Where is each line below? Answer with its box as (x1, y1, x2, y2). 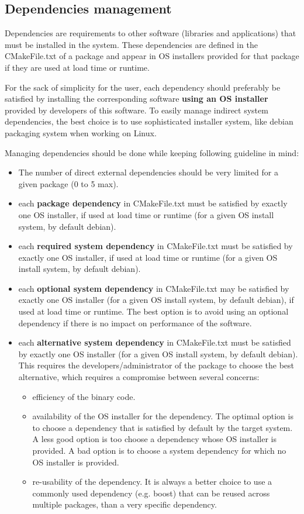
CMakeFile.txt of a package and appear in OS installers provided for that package (5, 50, 299, 62)
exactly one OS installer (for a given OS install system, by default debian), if (18, 294, 294, 306)
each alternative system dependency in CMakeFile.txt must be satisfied (18, 336, 291, 349)
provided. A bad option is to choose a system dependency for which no (32, 444, 286, 457)
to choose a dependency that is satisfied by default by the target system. (32, 421, 293, 433)
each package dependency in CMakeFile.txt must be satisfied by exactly (18, 197, 288, 209)
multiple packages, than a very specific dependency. (32, 498, 217, 510)
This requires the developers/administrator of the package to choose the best (18, 359, 294, 371)
